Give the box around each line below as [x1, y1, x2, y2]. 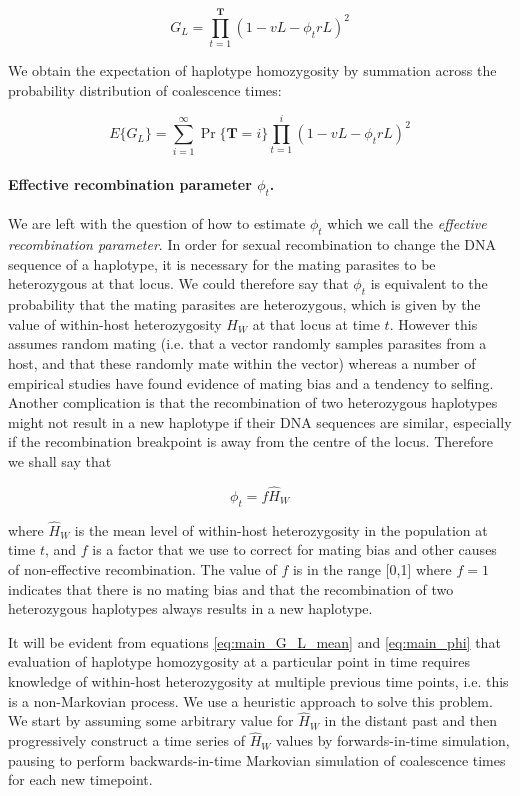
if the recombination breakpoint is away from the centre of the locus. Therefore [8, 431, 493, 452]
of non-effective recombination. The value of [8, 558, 277, 579]
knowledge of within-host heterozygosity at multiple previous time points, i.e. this [8, 670, 509, 691]
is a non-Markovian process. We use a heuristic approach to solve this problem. [8, 690, 493, 711]
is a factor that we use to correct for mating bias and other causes [92, 539, 497, 560]
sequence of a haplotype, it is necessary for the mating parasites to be [8, 253, 436, 274]
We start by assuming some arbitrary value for [8, 710, 294, 731]
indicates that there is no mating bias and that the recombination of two [8, 578, 454, 599]
